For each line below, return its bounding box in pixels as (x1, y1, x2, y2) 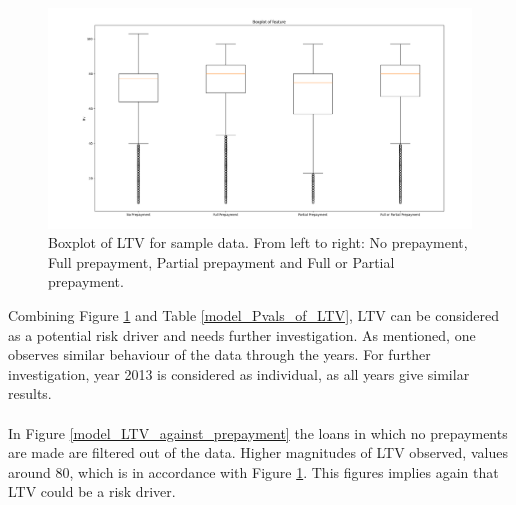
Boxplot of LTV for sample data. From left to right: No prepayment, (48, 232, 468, 253)
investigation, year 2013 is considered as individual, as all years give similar (8, 363, 470, 384)
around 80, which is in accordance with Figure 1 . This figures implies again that (8, 461, 499, 482)
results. (8, 383, 52, 404)
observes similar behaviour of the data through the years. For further (8, 344, 431, 365)
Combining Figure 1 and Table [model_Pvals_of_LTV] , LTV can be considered (8, 305, 500, 326)
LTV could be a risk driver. (8, 481, 176, 502)
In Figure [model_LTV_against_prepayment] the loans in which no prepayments (8, 422, 508, 443)
